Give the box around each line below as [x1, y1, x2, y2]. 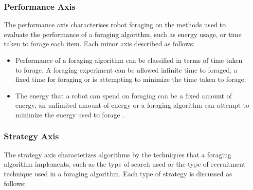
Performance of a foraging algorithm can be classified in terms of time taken [15, 55, 243, 65]
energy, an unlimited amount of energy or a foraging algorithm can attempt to [15, 100, 249, 110]
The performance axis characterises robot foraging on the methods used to [4, 19, 226, 30]
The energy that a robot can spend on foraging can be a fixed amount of [15, 90, 232, 100]
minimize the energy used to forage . [15, 109, 125, 119]
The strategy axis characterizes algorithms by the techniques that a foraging [4, 149, 232, 159]
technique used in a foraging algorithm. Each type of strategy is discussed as [4, 168, 232, 178]
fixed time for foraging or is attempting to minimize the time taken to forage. [15, 74, 246, 84]
